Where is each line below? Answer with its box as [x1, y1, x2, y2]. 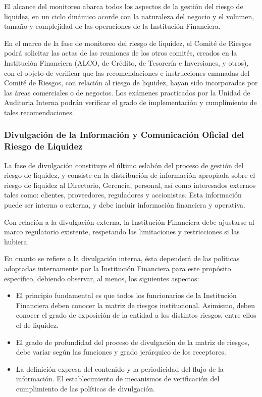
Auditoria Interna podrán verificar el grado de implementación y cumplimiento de [4, 97, 257, 108]
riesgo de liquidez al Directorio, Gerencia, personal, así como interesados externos [4, 179, 256, 190]
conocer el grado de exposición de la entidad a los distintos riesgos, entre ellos [16, 310, 256, 320]
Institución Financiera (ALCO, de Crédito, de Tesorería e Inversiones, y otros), [4, 57, 249, 68]
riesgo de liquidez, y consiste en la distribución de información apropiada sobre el [4, 170, 255, 180]
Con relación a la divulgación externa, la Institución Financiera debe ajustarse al [4, 216, 254, 227]
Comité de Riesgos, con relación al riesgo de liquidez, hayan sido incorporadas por [4, 77, 258, 88]
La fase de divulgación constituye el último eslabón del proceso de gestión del [4, 160, 244, 170]
